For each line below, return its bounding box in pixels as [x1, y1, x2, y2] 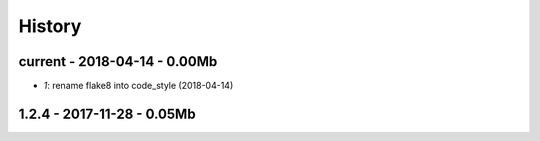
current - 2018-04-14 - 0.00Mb [18, 53, 218, 70]
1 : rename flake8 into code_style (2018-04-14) [43, 80, 234, 92]
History [18, 15, 82, 37]
